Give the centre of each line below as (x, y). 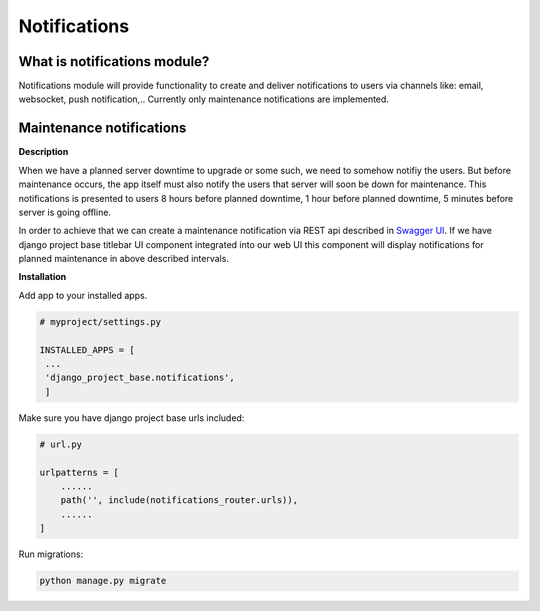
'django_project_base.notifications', (140, 378)
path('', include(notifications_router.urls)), (179, 500)
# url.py (61, 444)
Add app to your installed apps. (83, 295)
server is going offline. (65, 212)
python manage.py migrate (103, 581)
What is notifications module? (114, 61)
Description (43, 152)
